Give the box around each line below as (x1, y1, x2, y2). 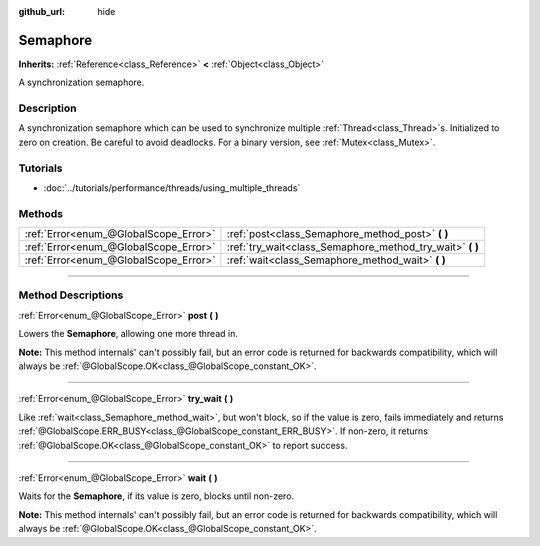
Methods (18, 206, 64, 220)
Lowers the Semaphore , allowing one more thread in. (18, 328, 239, 340)
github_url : (18, 6, 65, 17)
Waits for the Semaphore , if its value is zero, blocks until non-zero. (18, 490, 295, 502)
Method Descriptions (18, 288, 124, 302)
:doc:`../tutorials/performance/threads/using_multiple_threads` (43, 181, 301, 194)
